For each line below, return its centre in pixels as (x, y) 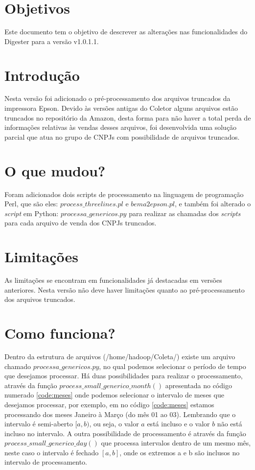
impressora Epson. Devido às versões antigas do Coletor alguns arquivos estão (121, 108)
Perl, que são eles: (31, 204)
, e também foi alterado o (213, 204)
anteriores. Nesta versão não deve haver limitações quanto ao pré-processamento (125, 289)
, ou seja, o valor (114, 424)
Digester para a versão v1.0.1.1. (52, 41)
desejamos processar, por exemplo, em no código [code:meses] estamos (109, 404)
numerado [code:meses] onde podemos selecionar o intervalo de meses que (114, 395)
